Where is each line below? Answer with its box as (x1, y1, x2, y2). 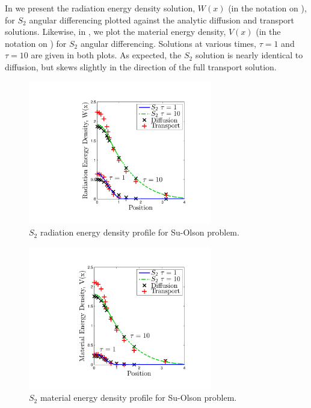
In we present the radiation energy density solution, (5, 2, 196, 14)
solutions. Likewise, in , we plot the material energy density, (5, 25, 226, 38)
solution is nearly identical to (195, 49, 303, 61)
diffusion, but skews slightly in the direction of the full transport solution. (5, 60, 277, 73)
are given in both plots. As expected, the (31, 49, 182, 61)
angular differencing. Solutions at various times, (80, 37, 256, 49)
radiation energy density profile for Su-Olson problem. (40, 226, 239, 239)
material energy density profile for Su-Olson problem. (40, 391, 237, 404)
